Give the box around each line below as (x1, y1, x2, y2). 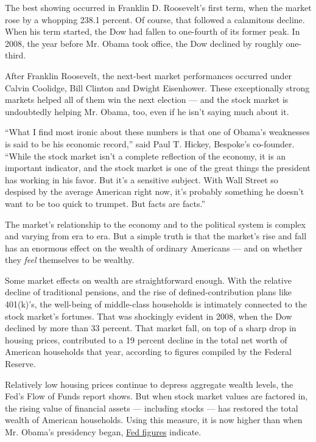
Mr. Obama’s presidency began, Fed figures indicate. (5, 426, 202, 438)
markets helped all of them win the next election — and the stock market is (5, 93, 289, 106)
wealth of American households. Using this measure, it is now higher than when (5, 413, 303, 426)
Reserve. (5, 357, 36, 370)
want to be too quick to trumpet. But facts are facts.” (5, 197, 206, 209)
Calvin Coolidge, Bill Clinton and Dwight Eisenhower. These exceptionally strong (5, 81, 310, 94)
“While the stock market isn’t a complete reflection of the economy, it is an (5, 149, 286, 162)
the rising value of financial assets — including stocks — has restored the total (5, 401, 298, 414)
